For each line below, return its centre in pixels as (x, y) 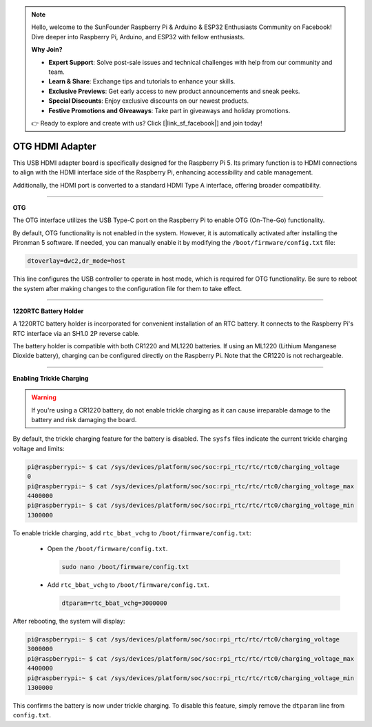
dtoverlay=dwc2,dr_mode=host (76, 261)
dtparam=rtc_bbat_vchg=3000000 (115, 603)
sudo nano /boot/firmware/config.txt (125, 567)
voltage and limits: (39, 448)
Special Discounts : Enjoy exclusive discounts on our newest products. (149, 101)
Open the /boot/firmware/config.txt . (107, 549)
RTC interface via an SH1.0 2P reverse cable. (76, 333)
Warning (44, 397)
